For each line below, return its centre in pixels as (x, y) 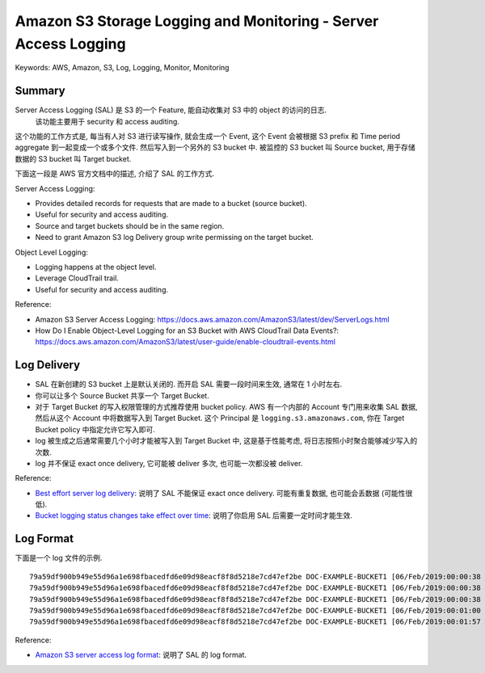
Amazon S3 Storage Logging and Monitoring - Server (197, 21)
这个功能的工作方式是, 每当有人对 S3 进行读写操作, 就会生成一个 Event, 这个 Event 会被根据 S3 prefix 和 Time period (207, 137)
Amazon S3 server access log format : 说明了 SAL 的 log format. (141, 655)
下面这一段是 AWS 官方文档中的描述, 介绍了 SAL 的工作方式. (114, 174)
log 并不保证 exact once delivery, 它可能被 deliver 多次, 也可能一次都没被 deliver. (169, 463)
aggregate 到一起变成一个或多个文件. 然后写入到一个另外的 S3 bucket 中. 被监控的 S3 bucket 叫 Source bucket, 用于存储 (215, 147)
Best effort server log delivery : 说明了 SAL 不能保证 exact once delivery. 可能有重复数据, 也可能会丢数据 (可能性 (220, 493)
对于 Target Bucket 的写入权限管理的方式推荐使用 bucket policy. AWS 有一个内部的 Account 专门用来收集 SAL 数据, (226, 406)
